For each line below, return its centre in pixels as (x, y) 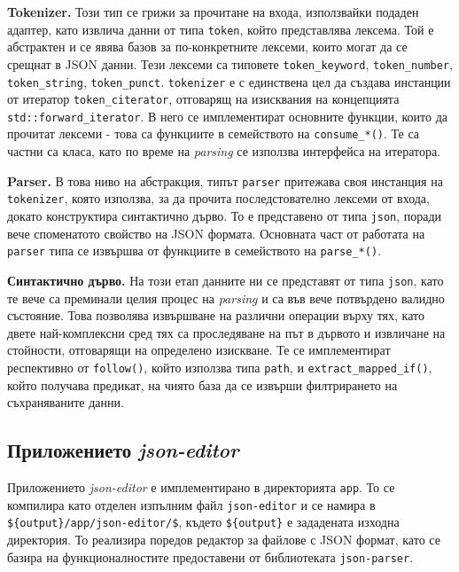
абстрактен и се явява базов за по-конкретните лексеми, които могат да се (207, 47)
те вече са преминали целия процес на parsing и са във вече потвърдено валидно (226, 298)
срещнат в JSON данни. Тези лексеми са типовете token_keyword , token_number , (230, 63)
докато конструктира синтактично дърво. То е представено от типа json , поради (225, 216)
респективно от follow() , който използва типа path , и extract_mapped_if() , (220, 367)
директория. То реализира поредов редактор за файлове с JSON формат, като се (224, 539)
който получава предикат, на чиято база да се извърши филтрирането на (202, 384)
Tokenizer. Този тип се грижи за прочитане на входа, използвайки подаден (213, 12)
